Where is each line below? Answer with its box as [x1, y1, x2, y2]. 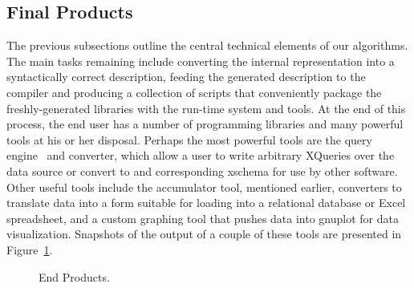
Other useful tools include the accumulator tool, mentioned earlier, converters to [6, 178, 402, 195]
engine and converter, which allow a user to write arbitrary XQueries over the [6, 147, 395, 164]
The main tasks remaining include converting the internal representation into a [6, 52, 395, 69]
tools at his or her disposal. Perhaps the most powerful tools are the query [6, 131, 372, 148]
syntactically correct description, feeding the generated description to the [6, 68, 366, 85]
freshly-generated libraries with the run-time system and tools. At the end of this [6, 99, 406, 116]
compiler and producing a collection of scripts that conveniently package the [6, 83, 382, 100]
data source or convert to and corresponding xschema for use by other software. [6, 162, 398, 179]
